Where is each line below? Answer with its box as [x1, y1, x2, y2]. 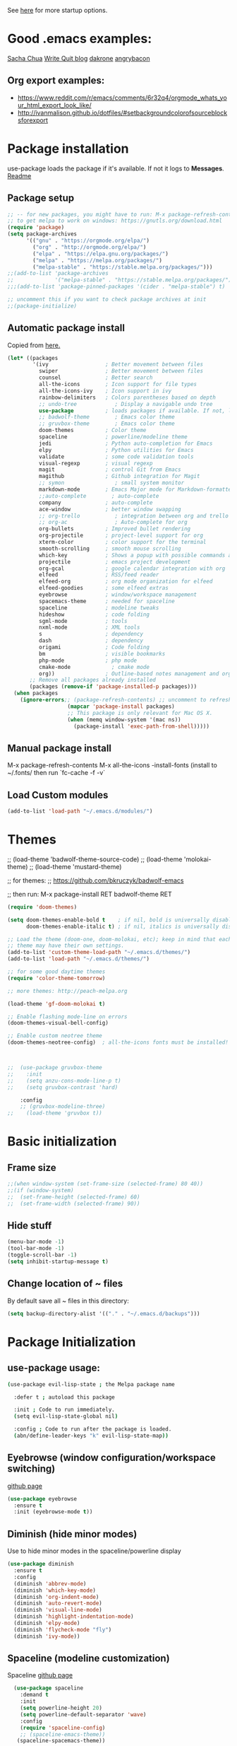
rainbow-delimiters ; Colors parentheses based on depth [38, 394, 217, 401]
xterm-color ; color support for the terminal [38, 539, 207, 546]
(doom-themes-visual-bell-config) [7, 1020, 109, 1027]
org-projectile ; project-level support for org [38, 532, 203, 540]
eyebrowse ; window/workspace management [38, 591, 197, 598]
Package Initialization [7, 1334, 136, 1350]
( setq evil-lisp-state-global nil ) [13, 1413, 119, 1420]
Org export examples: [7, 74, 105, 87]
